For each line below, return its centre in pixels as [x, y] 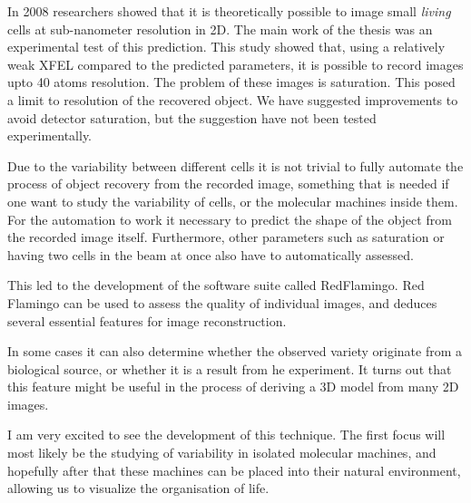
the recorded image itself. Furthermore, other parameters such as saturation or [226, 237]
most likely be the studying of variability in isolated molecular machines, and [222, 453]
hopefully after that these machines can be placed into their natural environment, [234, 470]
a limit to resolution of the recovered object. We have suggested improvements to [233, 99]
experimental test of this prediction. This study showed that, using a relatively [226, 47]
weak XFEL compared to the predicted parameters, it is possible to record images [235, 64]
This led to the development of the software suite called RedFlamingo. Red [216, 285]
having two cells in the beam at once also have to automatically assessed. [211, 254]
